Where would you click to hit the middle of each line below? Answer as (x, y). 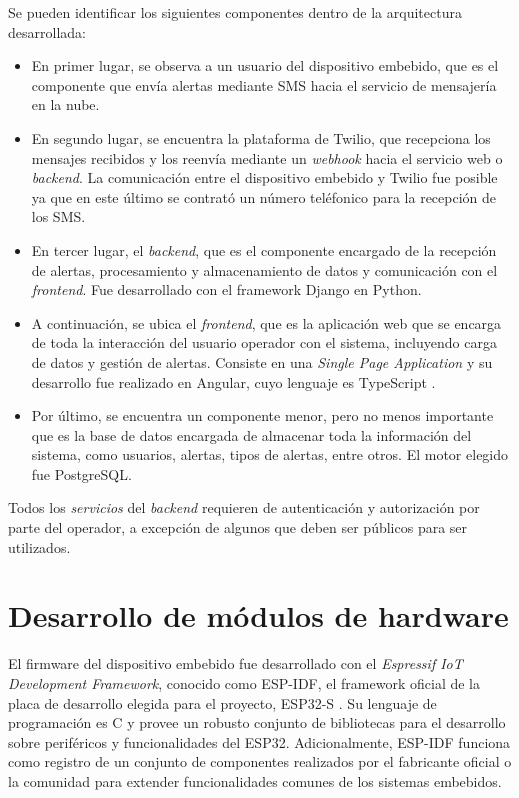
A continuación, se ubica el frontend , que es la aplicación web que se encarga (266, 322)
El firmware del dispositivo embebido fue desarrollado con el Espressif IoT (235, 663)
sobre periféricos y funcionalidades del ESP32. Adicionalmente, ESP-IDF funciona (259, 741)
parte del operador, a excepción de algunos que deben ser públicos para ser (238, 527)
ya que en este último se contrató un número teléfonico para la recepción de (264, 196)
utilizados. (39, 546)
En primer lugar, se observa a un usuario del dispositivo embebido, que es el (265, 65)
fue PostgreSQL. (81, 473)
